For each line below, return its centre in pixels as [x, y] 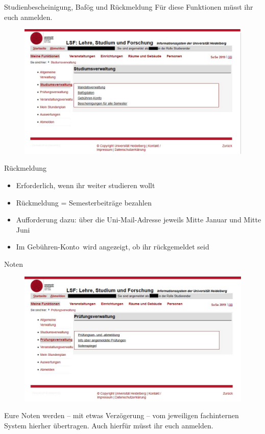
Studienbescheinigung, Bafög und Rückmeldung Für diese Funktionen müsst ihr [129, 7]
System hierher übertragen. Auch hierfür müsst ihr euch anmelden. [109, 425]
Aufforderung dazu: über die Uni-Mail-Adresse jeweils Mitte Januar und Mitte [139, 220]
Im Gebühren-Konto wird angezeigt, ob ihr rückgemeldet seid [113, 247]
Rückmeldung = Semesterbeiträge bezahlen [84, 202]
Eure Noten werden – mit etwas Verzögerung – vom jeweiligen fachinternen [122, 415]
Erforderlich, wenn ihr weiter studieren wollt [86, 185]
